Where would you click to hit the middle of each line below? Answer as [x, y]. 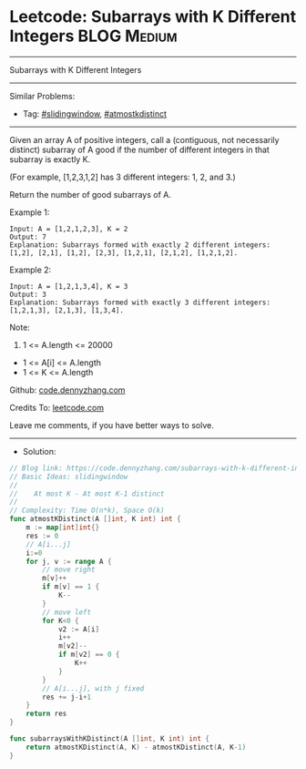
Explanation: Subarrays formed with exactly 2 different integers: [140, 245]
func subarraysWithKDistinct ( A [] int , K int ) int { [109, 739]
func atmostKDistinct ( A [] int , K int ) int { [95, 519]
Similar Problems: [42, 96]
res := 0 [42, 536]
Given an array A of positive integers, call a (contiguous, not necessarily [144, 139]
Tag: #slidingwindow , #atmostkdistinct [94, 113]
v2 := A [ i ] [79, 629]
